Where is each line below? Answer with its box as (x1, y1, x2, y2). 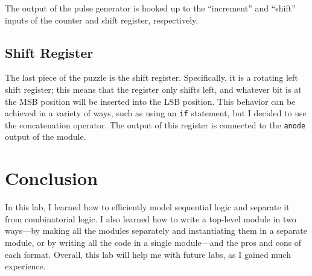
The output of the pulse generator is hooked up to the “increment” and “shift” (5, 2, 296, 14)
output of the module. (5, 130, 86, 143)
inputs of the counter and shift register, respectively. (5, 13, 199, 26)
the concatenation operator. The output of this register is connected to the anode (5, 118, 306, 131)
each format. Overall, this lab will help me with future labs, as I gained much (5, 248, 291, 260)
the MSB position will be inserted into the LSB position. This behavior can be (5, 95, 296, 107)
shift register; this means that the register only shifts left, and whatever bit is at (5, 83, 302, 95)
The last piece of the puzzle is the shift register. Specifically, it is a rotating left (5, 71, 298, 84)
